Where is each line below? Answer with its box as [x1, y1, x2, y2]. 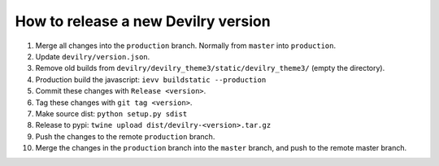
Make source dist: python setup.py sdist [35, 108, 188, 118]
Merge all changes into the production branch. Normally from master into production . [35, 41, 337, 50]
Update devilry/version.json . [35, 51, 150, 61]
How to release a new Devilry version [15, 12, 272, 30]
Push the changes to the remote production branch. [35, 131, 215, 142]
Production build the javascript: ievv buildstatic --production [35, 74, 267, 85]
